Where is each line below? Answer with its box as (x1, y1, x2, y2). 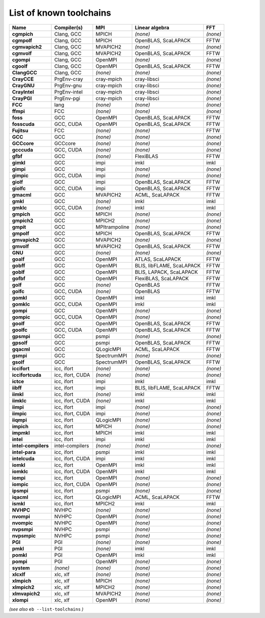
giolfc (12, 185, 26, 192)
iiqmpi (12, 417, 27, 423)
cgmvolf (12, 49, 32, 56)
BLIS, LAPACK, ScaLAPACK (134, 269, 198, 275)
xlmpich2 (12, 584, 34, 591)
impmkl (12, 429, 30, 436)
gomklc (12, 300, 30, 307)
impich (12, 423, 29, 430)
